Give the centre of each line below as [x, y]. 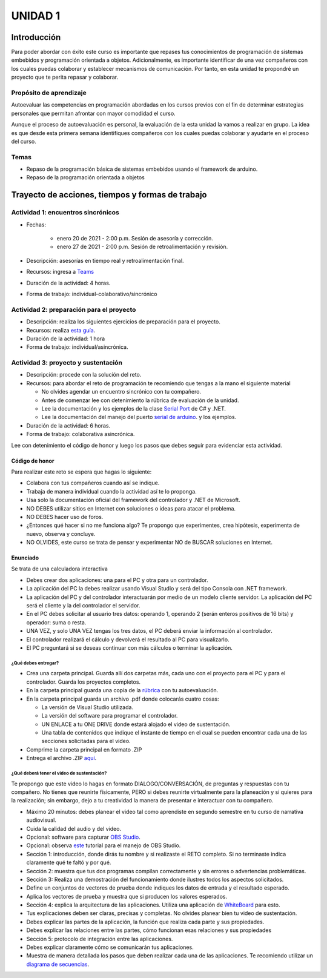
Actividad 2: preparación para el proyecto [74, 309]
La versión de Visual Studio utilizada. [87, 707]
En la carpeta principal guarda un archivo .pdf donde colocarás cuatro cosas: [123, 699]
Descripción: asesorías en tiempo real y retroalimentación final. [105, 260]
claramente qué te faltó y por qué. [69, 862]
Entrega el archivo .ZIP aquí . [61, 758]
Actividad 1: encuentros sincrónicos [65, 213]
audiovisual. [41, 820]
